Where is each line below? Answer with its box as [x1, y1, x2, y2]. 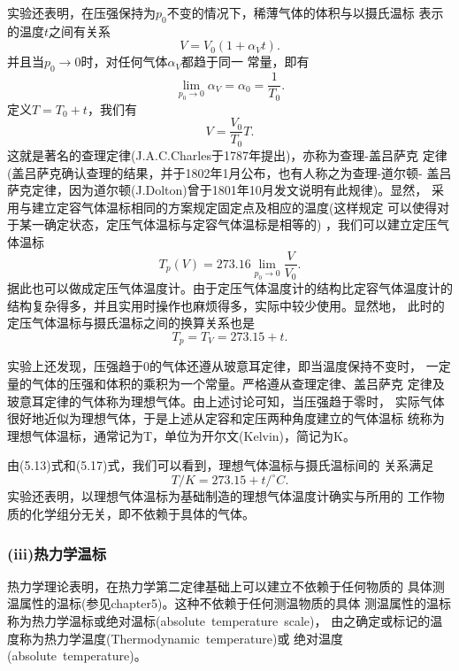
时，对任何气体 [80, 52, 168, 71]
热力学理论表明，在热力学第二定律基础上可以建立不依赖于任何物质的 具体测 [7, 576, 445, 595]
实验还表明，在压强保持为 [7, 4, 156, 21]
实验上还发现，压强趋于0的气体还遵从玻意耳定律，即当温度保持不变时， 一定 [7, 357, 451, 375]
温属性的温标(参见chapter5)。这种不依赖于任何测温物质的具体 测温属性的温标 [7, 594, 452, 613]
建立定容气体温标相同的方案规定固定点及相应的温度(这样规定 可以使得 [31, 197, 438, 216]
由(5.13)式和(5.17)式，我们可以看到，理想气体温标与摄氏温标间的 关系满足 [7, 456, 434, 474]
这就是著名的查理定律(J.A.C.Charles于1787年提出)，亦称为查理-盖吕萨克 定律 [7, 145, 448, 164]
